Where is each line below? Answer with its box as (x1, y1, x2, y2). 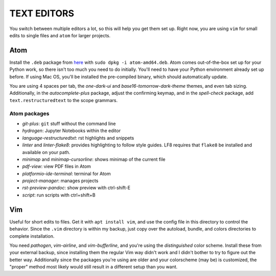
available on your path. (22, 149, 71, 155)
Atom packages (9, 110, 50, 117)
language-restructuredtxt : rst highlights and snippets (22, 135, 134, 141)
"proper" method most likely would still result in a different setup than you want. (9, 264, 178, 270)
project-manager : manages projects (22, 178, 99, 184)
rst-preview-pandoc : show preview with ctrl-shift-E (22, 185, 130, 191)
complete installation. (9, 233, 55, 239)
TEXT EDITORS (9, 8, 74, 19)
